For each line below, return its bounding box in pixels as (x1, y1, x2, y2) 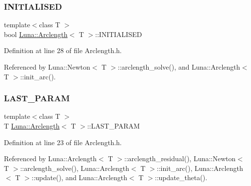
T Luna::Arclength (4, 121, 60, 130)
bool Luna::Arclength (4, 29, 68, 39)
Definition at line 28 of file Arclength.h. (4, 45, 122, 56)
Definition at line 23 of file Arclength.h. (4, 137, 122, 147)
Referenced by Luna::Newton (4, 62, 90, 72)
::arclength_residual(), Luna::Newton (124, 153, 236, 164)
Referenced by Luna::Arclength (4, 153, 97, 164)
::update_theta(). (154, 172, 208, 183)
